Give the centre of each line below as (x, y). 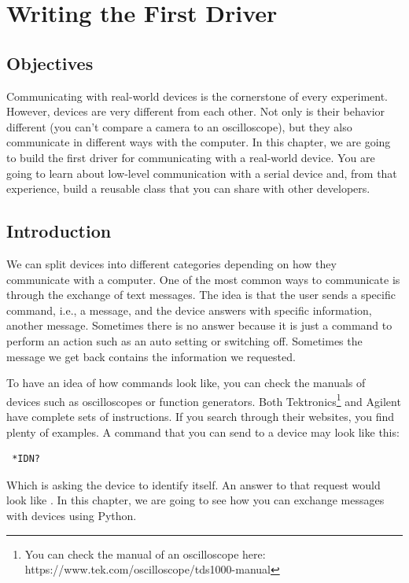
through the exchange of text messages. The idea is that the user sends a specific (201, 295)
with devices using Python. (72, 515)
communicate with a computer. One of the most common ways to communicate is (203, 279)
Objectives (50, 63)
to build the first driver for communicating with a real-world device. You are (191, 157)
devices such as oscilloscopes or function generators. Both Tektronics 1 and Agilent (204, 400)
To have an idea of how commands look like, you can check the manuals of (186, 383)
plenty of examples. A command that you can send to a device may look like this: (203, 432)
